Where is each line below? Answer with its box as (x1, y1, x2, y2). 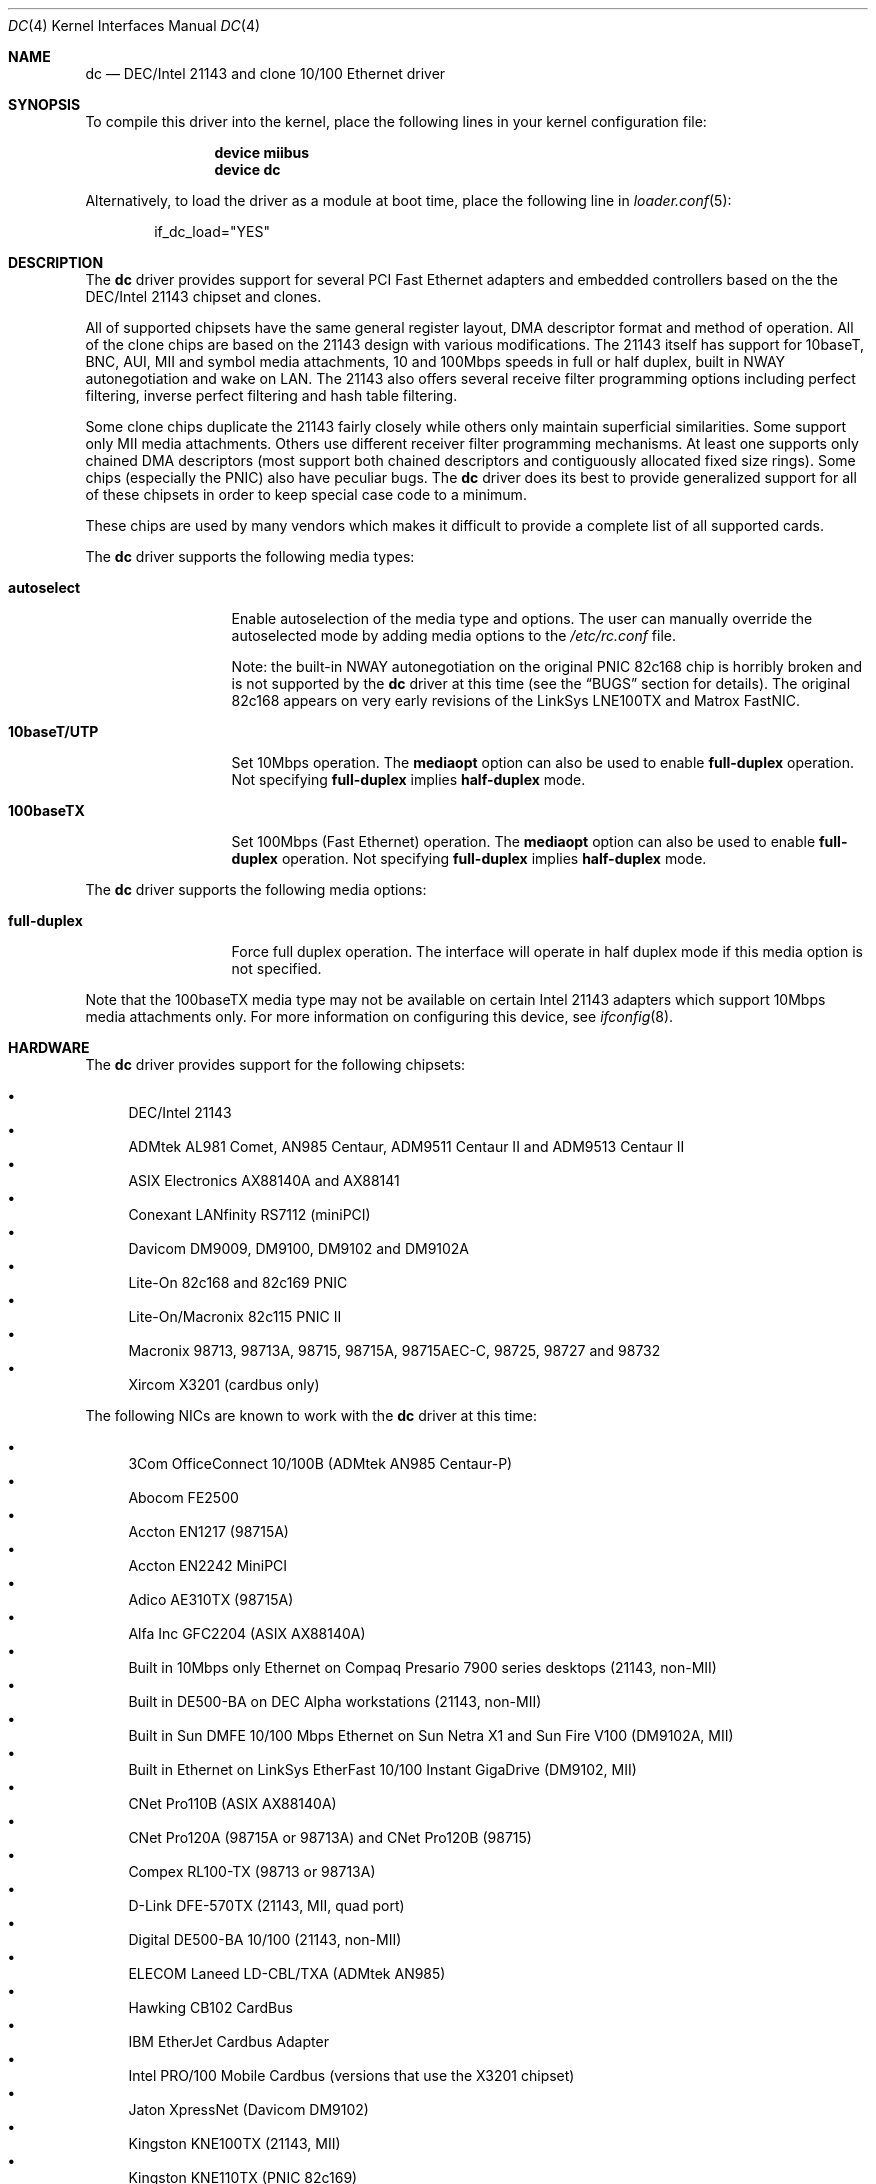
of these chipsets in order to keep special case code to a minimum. (85, 486, 527, 503)
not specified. (231, 960, 322, 977)
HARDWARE (8, 1039, 90, 1056)
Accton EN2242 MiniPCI (128, 1557, 288, 1574)
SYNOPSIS (8, 96, 81, 113)
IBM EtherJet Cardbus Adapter (128, 2033, 329, 2050)
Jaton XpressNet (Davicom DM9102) (128, 2101, 369, 2118)
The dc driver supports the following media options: (85, 881, 427, 898)
